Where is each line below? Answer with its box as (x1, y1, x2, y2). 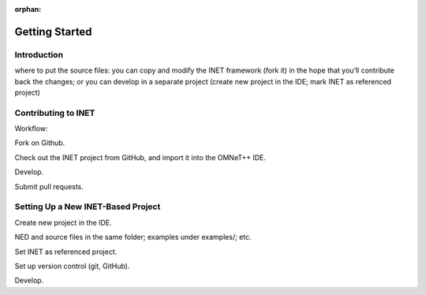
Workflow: (14, 124, 48, 133)
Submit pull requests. (14, 181, 84, 191)
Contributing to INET (14, 107, 95, 118)
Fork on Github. (14, 138, 65, 147)
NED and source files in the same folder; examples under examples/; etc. (14, 233, 252, 242)
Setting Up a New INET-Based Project (14, 201, 161, 212)
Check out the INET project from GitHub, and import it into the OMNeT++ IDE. (14, 152, 266, 162)
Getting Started (14, 24, 92, 39)
